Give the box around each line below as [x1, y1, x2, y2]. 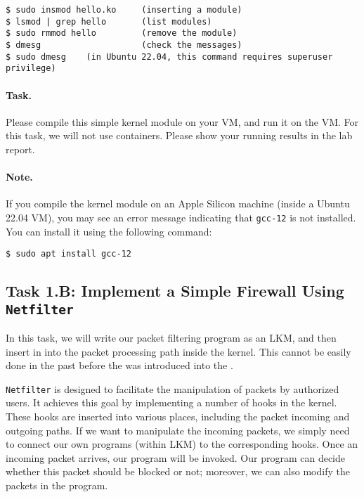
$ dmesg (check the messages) [6, 39, 242, 50]
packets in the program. [6, 477, 108, 492]
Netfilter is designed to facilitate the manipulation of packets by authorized [6, 381, 339, 396]
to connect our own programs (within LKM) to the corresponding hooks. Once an [6, 437, 358, 451]
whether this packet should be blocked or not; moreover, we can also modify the [6, 464, 350, 479]
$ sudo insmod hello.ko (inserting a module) [6, 5, 242, 15]
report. [6, 141, 35, 156]
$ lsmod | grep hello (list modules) [6, 16, 212, 27]
